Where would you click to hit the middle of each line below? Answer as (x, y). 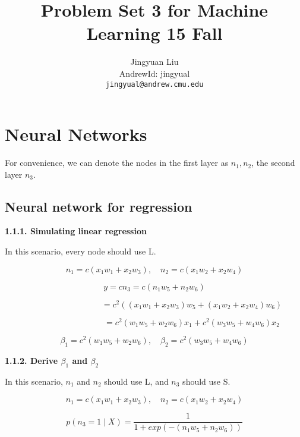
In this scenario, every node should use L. (80, 251)
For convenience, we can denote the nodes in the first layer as (117, 163)
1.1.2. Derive (31, 360)
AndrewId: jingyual (154, 73)
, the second (273, 163)
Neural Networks (76, 134)
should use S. (206, 381)
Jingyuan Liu (154, 62)
